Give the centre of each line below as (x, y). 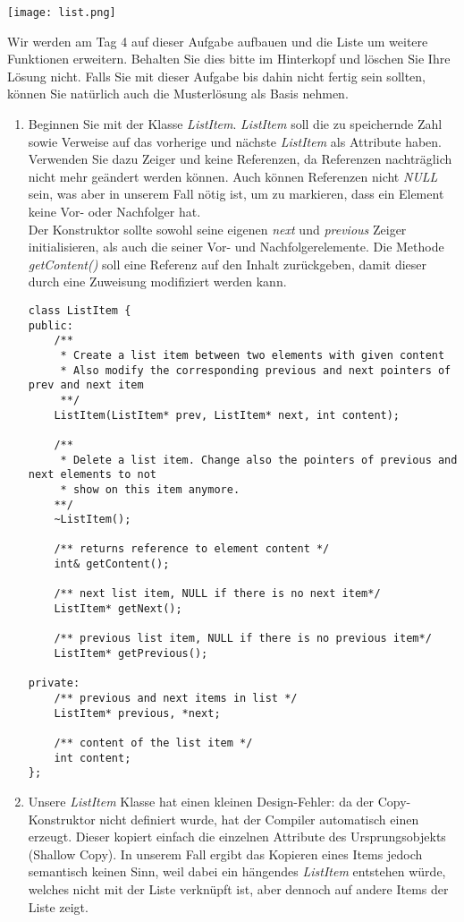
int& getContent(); (112, 564)
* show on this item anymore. (150, 489)
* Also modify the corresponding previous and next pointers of (256, 370)
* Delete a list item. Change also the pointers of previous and (259, 460)
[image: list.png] (62, 13)
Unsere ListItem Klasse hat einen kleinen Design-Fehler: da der (201, 801)
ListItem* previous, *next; (137, 713)
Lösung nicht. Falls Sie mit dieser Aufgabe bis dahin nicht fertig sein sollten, (217, 76)
